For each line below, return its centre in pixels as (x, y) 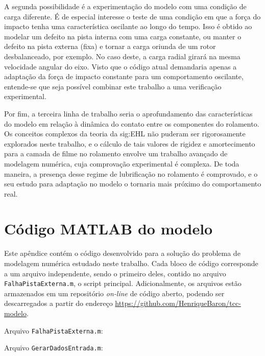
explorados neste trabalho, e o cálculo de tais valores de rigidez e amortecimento (130, 143)
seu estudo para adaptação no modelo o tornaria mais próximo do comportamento (133, 184)
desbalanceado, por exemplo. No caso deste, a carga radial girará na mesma (122, 56)
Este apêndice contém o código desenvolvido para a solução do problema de (122, 253)
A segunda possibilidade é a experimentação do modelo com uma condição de (125, 6)
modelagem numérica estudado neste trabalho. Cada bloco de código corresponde (131, 263)
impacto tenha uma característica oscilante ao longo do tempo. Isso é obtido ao (128, 26)
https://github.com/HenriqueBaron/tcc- (178, 303)
